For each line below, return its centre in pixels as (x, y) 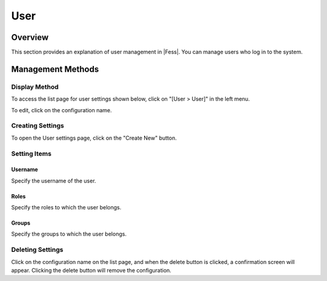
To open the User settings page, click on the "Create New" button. (94, 138)
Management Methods (55, 69)
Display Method (35, 87)
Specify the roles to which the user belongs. (66, 208)
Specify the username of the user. (54, 181)
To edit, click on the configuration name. (61, 110)
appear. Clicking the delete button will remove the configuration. (91, 271)
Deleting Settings (37, 250)
